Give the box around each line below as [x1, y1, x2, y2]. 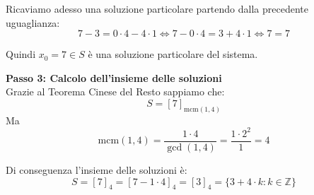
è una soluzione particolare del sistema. [88, 47, 258, 61]
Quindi [6, 47, 36, 61]
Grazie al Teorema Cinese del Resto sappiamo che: [6, 84, 225, 99]
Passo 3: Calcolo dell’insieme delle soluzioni [6, 70, 222, 85]
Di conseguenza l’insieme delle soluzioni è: [6, 162, 187, 177]
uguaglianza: [6, 15, 60, 30]
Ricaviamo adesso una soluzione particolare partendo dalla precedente [6, 1, 308, 16]
